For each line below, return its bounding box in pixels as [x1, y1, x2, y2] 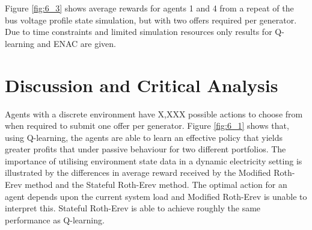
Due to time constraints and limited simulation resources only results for [5, 25, 272, 38]
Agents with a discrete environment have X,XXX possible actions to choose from [5, 107, 303, 120]
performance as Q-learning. [5, 213, 105, 226]
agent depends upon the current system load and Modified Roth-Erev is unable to [5, 190, 307, 202]
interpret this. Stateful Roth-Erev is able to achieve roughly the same [5, 202, 261, 214]
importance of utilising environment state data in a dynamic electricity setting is [5, 154, 302, 167]
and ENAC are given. [37, 37, 117, 49]
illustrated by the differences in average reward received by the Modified [5, 166, 271, 179]
